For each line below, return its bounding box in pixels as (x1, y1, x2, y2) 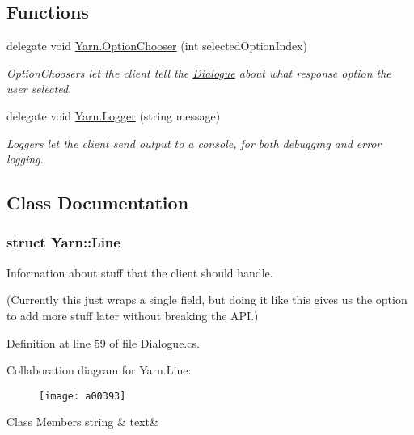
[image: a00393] (39, 390, 126, 402)
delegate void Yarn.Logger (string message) (6, 107, 221, 124)
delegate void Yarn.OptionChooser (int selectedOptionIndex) (6, 37, 308, 54)
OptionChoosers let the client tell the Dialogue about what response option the (6, 64, 391, 81)
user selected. (6, 80, 72, 97)
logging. (6, 150, 44, 167)
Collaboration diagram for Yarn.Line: (6, 361, 192, 378)
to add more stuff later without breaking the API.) (6, 306, 259, 323)
